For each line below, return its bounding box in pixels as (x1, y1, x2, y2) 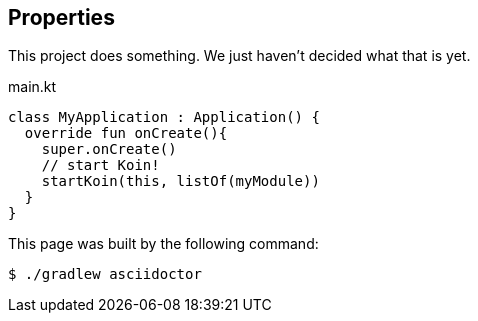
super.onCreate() (41, 141, 177, 158)
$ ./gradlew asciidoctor (8, 266, 202, 283)
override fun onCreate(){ (24, 125, 228, 142)
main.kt (8, 78, 57, 96)
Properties (8, 5, 115, 30)
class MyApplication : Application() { (8, 109, 320, 126)
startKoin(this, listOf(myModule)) (41, 173, 320, 190)
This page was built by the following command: (8, 235, 319, 253)
